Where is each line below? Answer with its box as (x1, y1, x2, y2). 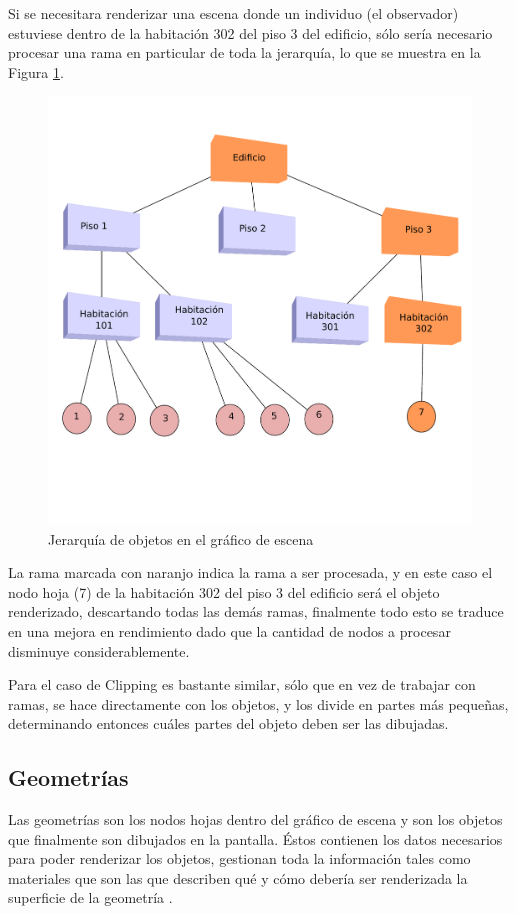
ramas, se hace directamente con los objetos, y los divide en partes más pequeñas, (8, 693, 509, 714)
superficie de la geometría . (8, 887, 173, 908)
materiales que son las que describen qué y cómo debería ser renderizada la (8, 867, 468, 888)
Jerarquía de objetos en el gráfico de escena (48, 528, 314, 549)
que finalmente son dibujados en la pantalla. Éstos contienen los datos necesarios (8, 828, 503, 849)
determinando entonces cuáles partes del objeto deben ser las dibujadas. (8, 713, 449, 734)
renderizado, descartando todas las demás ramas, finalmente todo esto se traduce (8, 601, 504, 622)
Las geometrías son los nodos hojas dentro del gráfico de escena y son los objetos (8, 809, 503, 830)
